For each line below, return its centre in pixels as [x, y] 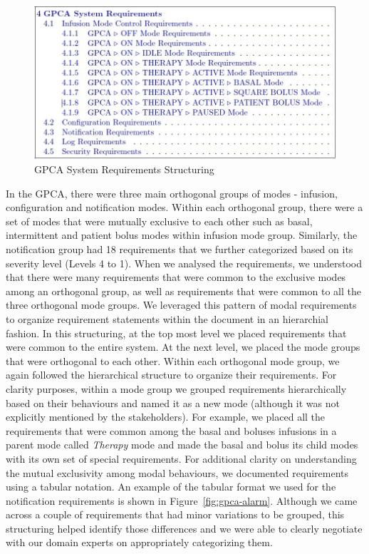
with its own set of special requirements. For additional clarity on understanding [181, 458]
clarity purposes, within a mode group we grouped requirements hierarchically [176, 388]
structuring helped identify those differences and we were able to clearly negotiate [184, 528]
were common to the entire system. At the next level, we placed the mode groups [183, 347]
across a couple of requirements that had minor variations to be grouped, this [175, 514]
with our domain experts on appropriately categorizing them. [139, 542]
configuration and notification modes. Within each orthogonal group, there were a [184, 207]
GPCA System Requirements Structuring [124, 169]
